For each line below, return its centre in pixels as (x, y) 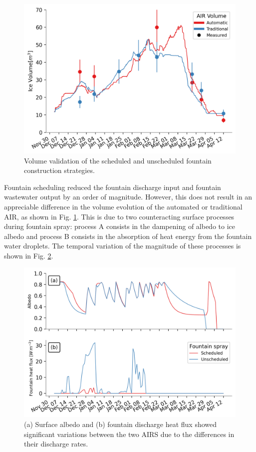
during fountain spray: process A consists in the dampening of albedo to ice (120, 226)
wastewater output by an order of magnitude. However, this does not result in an (128, 197)
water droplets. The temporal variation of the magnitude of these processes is (123, 246)
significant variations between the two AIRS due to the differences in (129, 434)
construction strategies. (59, 170)
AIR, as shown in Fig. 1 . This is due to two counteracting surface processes (119, 216)
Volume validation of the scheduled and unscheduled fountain (118, 160)
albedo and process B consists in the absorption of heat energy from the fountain (128, 236)
